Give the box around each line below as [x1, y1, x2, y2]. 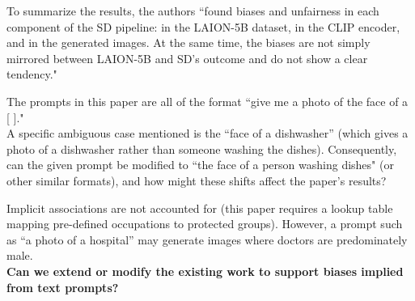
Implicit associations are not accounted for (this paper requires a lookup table [6, 199, 393, 216]
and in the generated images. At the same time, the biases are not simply [6, 34, 371, 51]
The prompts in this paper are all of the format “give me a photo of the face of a [6, 92, 409, 109]
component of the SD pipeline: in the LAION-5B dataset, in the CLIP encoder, [6, 18, 400, 35]
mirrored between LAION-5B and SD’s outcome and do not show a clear [6, 49, 368, 66]
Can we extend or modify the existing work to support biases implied [6, 262, 404, 279]
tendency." [6, 66, 57, 83]
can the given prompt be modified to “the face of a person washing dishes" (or [6, 156, 394, 173]
